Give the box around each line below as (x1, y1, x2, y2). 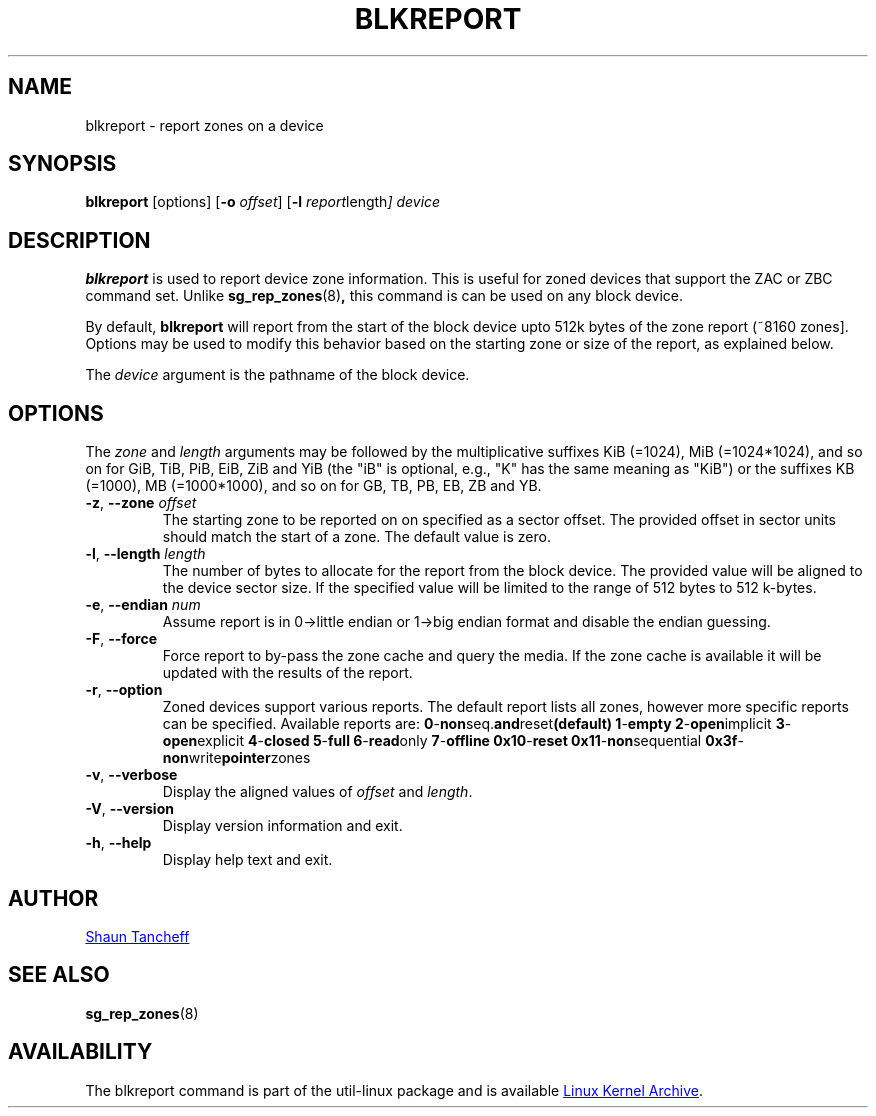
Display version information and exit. (162, 817, 403, 835)
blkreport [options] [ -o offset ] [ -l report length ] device (85, 193, 441, 211)
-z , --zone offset (85, 494, 197, 512)
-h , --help (85, 834, 152, 852)
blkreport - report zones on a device (85, 116, 324, 134)
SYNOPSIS (8, 151, 117, 177)
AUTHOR (8, 885, 99, 911)
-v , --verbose (85, 766, 178, 784)
